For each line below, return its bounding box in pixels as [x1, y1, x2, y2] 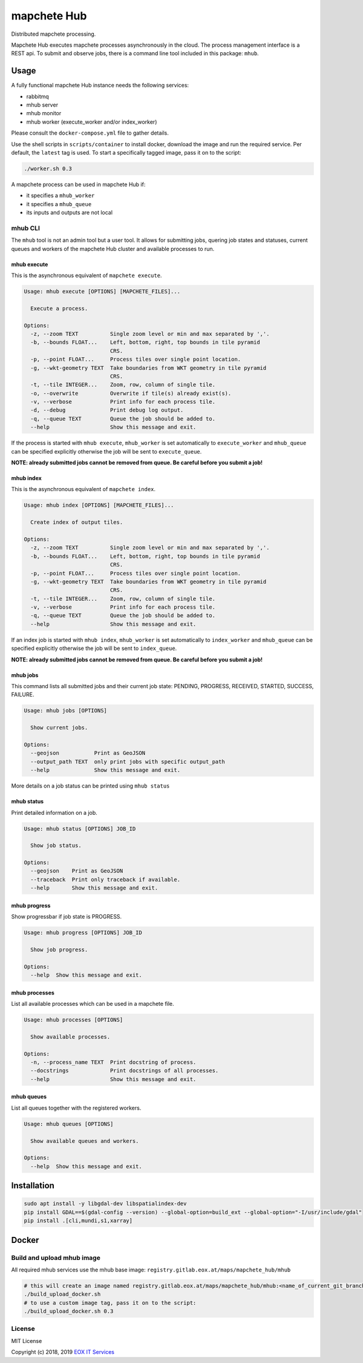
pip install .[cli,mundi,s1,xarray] [24, 1217, 133, 1224]
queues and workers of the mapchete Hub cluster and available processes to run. [11, 245, 215, 252]
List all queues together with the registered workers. [11, 1104, 142, 1111]
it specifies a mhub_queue [26, 200, 92, 207]
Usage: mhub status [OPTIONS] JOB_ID [24, 825, 136, 832]
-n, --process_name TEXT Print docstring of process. [30, 1059, 197, 1066]
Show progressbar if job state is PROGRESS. [11, 913, 122, 920]
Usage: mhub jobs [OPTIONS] [24, 707, 107, 714]
